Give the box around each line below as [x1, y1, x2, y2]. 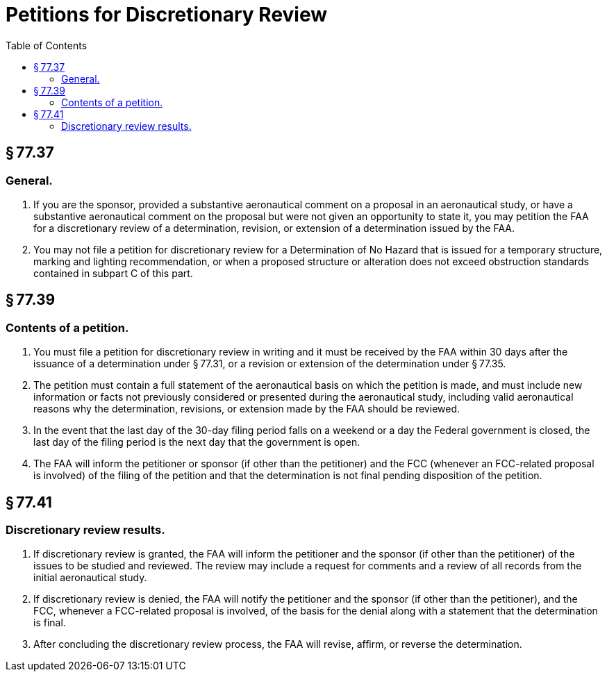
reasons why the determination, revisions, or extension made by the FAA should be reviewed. [33, 403, 460, 415]
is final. [33, 617, 66, 629]
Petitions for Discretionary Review [6, 3, 328, 26]
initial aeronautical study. [33, 571, 147, 584]
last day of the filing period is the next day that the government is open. [33, 436, 360, 449]
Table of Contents [6, 39, 88, 51]
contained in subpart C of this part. [33, 267, 193, 279]
